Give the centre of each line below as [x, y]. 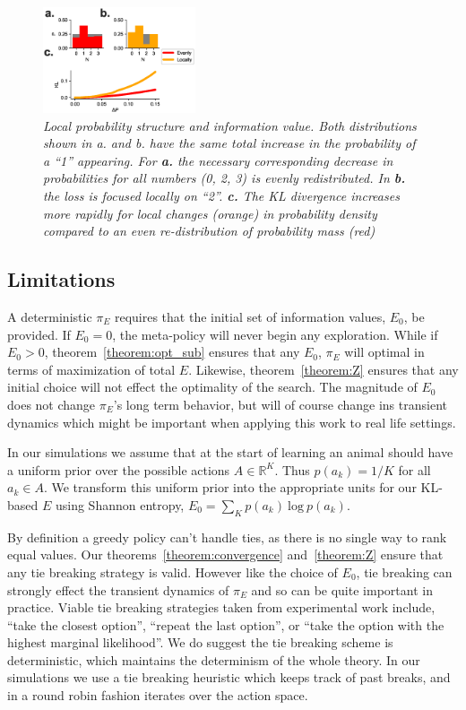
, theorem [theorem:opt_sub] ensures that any [172, 352]
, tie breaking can [404, 571]
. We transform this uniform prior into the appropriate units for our [230, 487]
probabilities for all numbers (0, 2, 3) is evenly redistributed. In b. [224, 178]
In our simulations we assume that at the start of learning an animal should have [230, 452]
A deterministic [50, 316]
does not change [52, 404]
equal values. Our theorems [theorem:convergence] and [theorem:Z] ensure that [225, 554]
